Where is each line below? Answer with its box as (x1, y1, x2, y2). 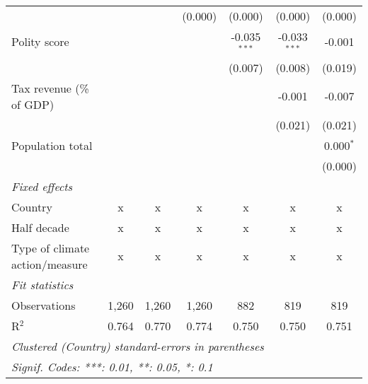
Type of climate (11, 239, 90, 256)
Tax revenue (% (11, 79, 89, 96)
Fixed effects (11, 178, 73, 194)
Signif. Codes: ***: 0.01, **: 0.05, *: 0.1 (11, 358, 213, 375)
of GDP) (11, 95, 54, 112)
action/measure (11, 255, 88, 272)
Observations (11, 296, 76, 313)
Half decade (11, 219, 69, 235)
